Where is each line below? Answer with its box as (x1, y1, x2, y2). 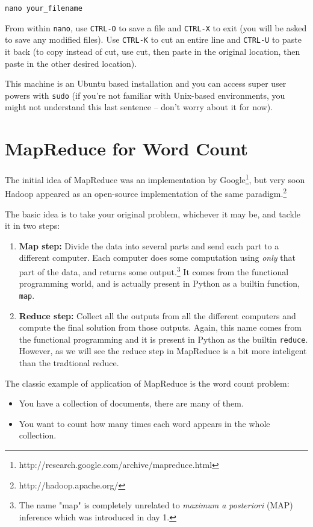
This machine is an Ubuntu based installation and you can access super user (5, 77, 287, 90)
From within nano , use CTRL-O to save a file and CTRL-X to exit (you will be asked (5, 21, 307, 34)
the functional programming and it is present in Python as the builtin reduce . (19, 332, 308, 345)
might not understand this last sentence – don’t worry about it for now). (5, 101, 273, 113)
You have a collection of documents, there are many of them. (19, 397, 244, 410)
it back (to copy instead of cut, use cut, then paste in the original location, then (5, 45, 300, 57)
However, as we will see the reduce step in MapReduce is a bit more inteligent (19, 345, 307, 357)
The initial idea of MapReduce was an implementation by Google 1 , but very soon (5, 172, 305, 186)
